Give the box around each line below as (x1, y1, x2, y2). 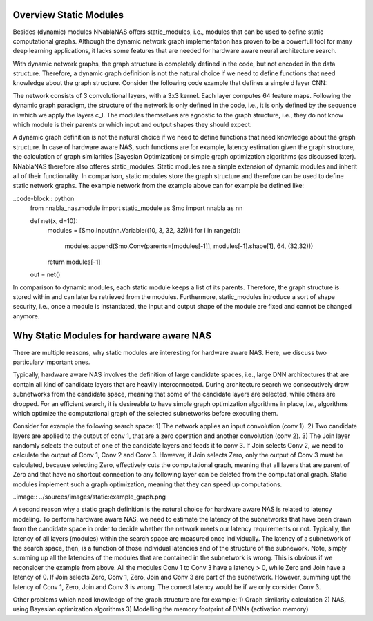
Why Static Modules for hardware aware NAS (12, 330, 212, 342)
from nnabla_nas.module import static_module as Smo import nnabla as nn (30, 204, 243, 212)
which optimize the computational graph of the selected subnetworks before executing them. (12, 409, 278, 417)
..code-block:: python (12, 194, 75, 202)
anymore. (12, 312, 40, 321)
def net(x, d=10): (30, 216, 78, 224)
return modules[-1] (47, 258, 101, 266)
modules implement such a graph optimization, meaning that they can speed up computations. (12, 480, 283, 488)
